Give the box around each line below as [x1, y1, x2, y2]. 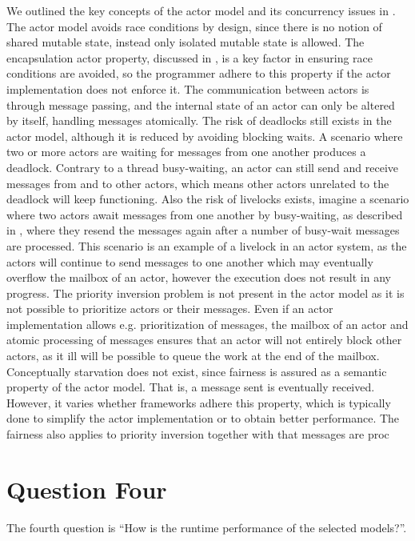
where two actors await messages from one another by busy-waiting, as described [6, 206, 403, 222]
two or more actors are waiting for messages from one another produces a [6, 143, 366, 160]
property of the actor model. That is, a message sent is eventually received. [6, 379, 375, 395]
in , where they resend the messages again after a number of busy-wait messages [6, 222, 400, 238]
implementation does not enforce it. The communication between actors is [6, 80, 369, 97]
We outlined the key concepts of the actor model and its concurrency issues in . [6, 2, 396, 18]
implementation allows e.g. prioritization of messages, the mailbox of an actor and [6, 315, 409, 332]
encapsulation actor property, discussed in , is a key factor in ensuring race [6, 49, 373, 66]
